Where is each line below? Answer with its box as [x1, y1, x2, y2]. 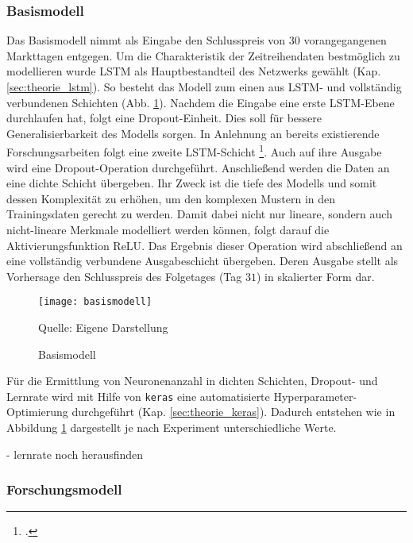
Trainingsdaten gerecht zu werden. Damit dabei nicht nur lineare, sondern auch [6, 206, 392, 222]
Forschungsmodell [6, 479, 122, 499]
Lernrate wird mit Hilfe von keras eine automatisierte [6, 387, 270, 404]
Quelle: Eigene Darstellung [38, 319, 168, 336]
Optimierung [6, 403, 68, 420]
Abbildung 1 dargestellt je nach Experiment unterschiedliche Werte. [6, 419, 337, 436]
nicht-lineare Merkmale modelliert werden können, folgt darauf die [6, 221, 330, 237]
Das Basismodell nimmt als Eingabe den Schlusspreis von [6, 32, 286, 48]
